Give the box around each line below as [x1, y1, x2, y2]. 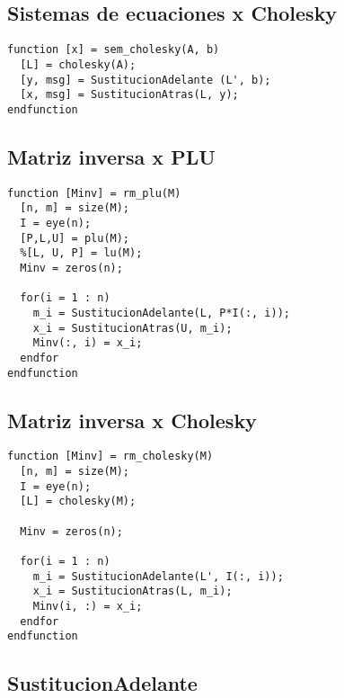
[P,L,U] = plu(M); [20, 231, 130, 245]
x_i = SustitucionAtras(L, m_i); [32, 585, 233, 598]
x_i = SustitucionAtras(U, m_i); [32, 321, 233, 335]
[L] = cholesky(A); [20, 58, 137, 71]
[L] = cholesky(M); [20, 495, 137, 508]
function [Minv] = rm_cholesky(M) [7, 450, 214, 463]
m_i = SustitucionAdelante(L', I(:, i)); [32, 569, 284, 583]
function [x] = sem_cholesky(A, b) [7, 43, 220, 57]
